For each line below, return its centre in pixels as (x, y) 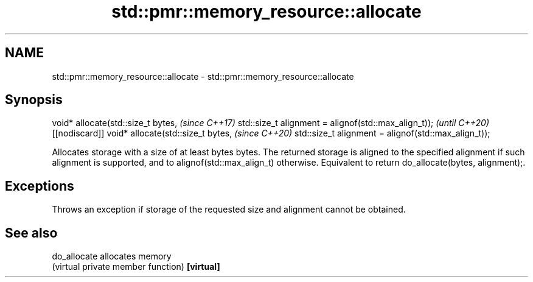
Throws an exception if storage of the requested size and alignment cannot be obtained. (229, 210)
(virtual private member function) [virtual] (136, 267)
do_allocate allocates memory (112, 256)
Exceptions (40, 186)
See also (31, 233)
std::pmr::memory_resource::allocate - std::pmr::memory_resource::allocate (203, 76)
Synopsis (34, 100)
